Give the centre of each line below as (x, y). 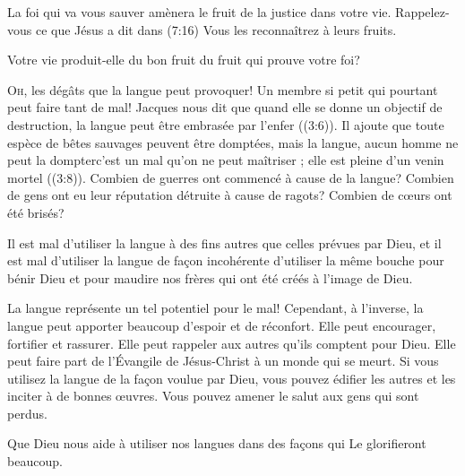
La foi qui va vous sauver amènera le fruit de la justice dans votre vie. (199, 12)
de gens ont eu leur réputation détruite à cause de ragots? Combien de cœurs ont (230, 195)
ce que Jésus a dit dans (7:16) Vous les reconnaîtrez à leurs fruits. (216, 29)
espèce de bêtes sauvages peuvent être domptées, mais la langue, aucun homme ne (233, 142)
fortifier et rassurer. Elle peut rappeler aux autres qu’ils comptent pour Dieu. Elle (232, 343)
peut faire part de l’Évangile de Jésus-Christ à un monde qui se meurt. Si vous (223, 361)
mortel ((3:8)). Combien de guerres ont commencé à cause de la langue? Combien (231, 177)
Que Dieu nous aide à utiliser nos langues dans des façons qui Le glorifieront (217, 443)
